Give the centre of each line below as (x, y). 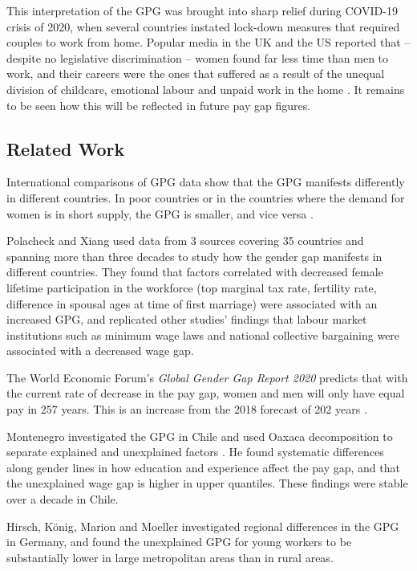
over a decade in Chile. (63, 499)
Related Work (66, 148)
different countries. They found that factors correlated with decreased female (195, 272)
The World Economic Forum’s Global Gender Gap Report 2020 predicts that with (207, 377)
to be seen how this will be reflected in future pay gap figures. (159, 105)
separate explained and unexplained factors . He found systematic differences (195, 452)
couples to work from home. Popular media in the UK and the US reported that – (208, 42)
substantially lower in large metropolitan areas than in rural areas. (170, 557)
